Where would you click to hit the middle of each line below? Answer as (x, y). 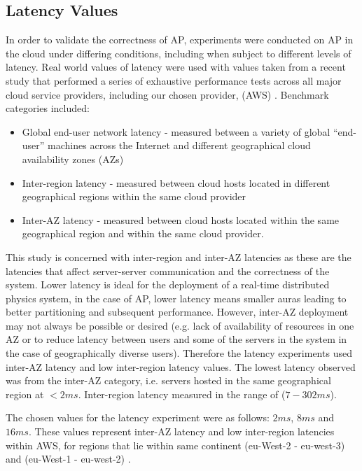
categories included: (48, 108)
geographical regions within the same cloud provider (134, 196)
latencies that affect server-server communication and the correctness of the (168, 270)
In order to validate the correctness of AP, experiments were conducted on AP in (180, 40)
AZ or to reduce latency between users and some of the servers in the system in (176, 339)
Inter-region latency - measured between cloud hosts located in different (176, 182)
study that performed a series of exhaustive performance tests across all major (174, 80)
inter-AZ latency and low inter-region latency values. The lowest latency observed (181, 366)
